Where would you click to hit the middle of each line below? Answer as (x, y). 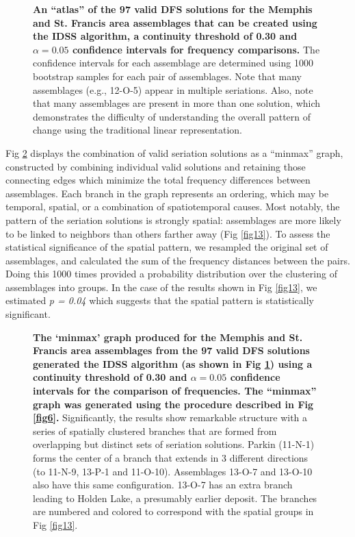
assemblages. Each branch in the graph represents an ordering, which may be (167, 193)
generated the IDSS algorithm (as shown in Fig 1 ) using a (173, 363)
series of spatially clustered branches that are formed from (155, 430)
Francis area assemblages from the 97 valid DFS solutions (171, 350)
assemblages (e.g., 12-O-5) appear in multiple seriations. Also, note (173, 89)
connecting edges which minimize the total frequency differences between (158, 180)
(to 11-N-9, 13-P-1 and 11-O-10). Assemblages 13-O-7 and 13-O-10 (173, 471)
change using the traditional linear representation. (138, 130)
